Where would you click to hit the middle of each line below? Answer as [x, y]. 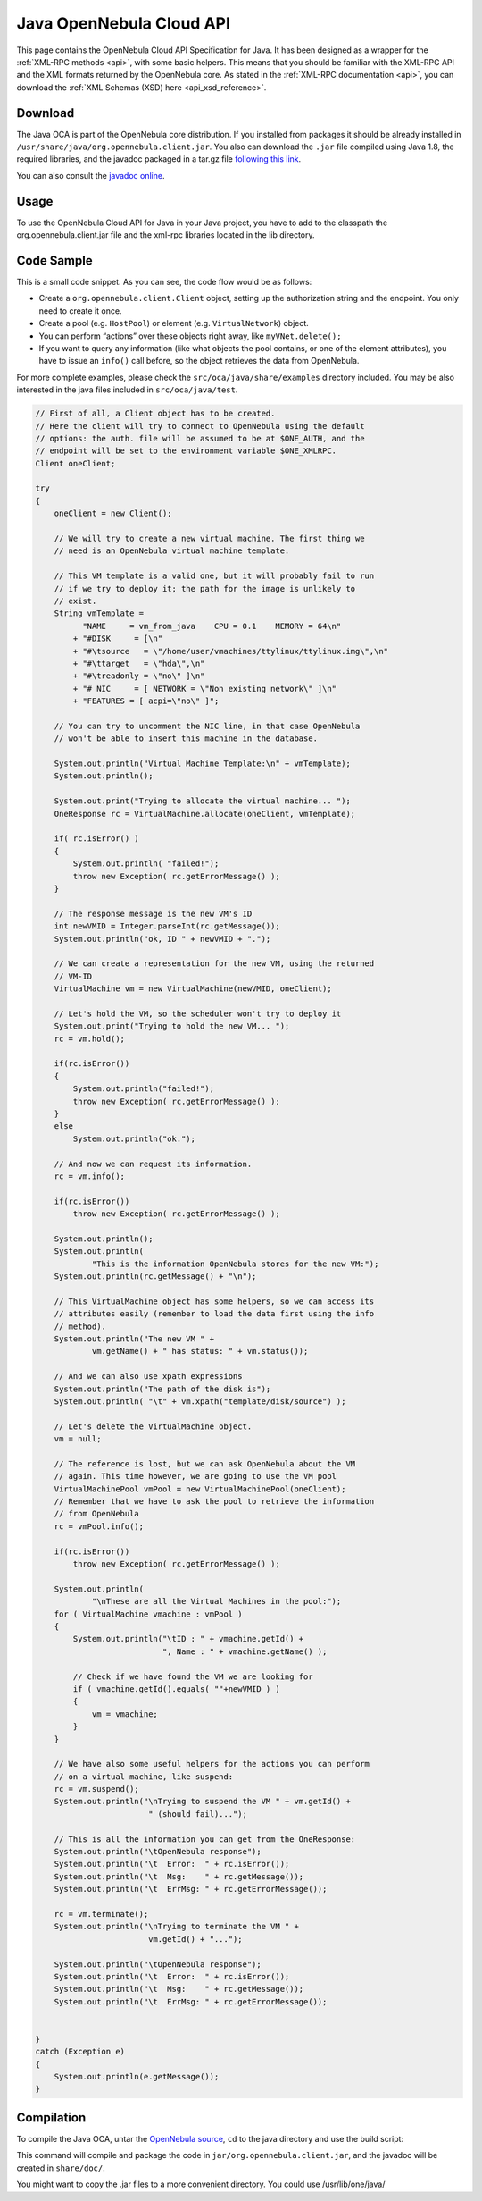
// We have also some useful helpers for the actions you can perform [212, 1764]
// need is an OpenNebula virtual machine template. [172, 551]
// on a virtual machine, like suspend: [144, 1777]
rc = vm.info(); [89, 1176]
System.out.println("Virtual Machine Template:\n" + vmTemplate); [203, 764]
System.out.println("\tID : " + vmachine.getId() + [188, 1639]
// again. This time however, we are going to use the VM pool [195, 1476]
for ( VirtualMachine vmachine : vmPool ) [148, 1614]
